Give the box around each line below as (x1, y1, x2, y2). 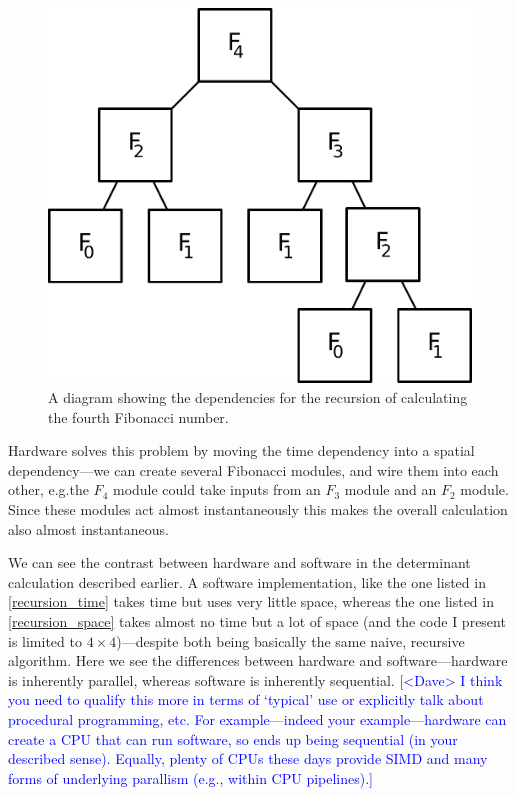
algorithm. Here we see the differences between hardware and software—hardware (8, 650, 508, 671)
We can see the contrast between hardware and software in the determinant (8, 552, 471, 573)
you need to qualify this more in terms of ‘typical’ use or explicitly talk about (8, 689, 484, 710)
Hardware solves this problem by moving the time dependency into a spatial (8, 440, 475, 461)
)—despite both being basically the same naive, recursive (116, 630, 465, 651)
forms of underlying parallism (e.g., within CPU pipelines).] (8, 767, 373, 788)
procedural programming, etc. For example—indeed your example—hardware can (8, 708, 507, 729)
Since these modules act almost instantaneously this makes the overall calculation (8, 498, 508, 519)
